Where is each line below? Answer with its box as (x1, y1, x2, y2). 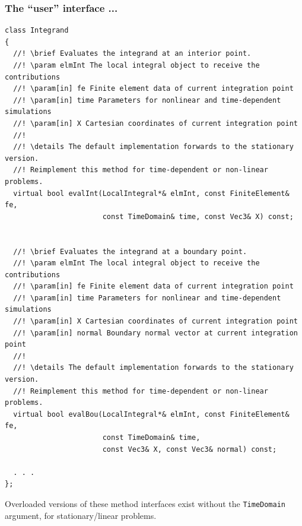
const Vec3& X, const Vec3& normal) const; (102, 445, 277, 454)
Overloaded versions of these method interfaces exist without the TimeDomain (5, 497, 286, 509)
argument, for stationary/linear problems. (5, 509, 157, 521)
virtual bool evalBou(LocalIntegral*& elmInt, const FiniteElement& (13, 410, 290, 419)
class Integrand (5, 26, 69, 35)
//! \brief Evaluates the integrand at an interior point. (13, 49, 252, 58)
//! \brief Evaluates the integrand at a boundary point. (13, 247, 247, 256)
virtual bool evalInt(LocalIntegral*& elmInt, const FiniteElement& (13, 189, 290, 198)
